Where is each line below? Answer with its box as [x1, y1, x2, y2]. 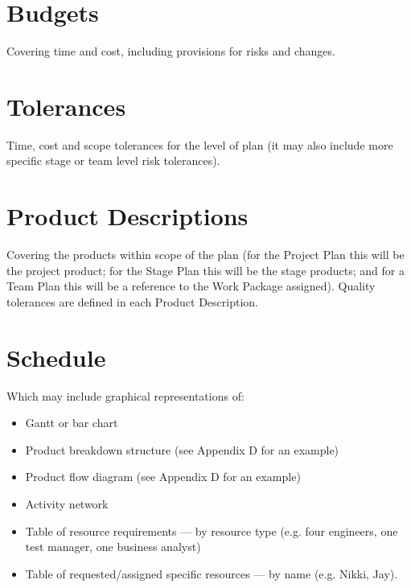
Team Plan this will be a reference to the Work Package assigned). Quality [6, 278, 376, 294]
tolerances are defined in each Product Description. [6, 293, 258, 310]
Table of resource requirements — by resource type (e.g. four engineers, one [25, 522, 398, 539]
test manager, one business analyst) [25, 538, 201, 555]
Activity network [25, 495, 109, 512]
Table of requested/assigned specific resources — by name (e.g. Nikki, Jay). [25, 565, 398, 582]
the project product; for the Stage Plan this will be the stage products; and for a [6, 261, 405, 278]
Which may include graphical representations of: [6, 387, 245, 404]
